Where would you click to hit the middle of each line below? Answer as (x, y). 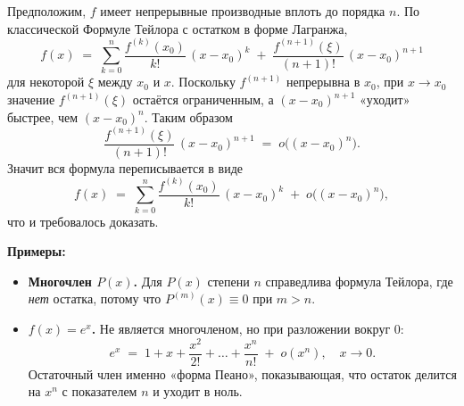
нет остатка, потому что (95, 298)
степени (228, 281)
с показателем (99, 391)
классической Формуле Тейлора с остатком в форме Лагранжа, (178, 28)
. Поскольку (203, 82)
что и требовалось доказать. (83, 221)
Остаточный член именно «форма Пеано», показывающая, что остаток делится (243, 373)
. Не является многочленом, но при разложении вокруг (241, 328)
